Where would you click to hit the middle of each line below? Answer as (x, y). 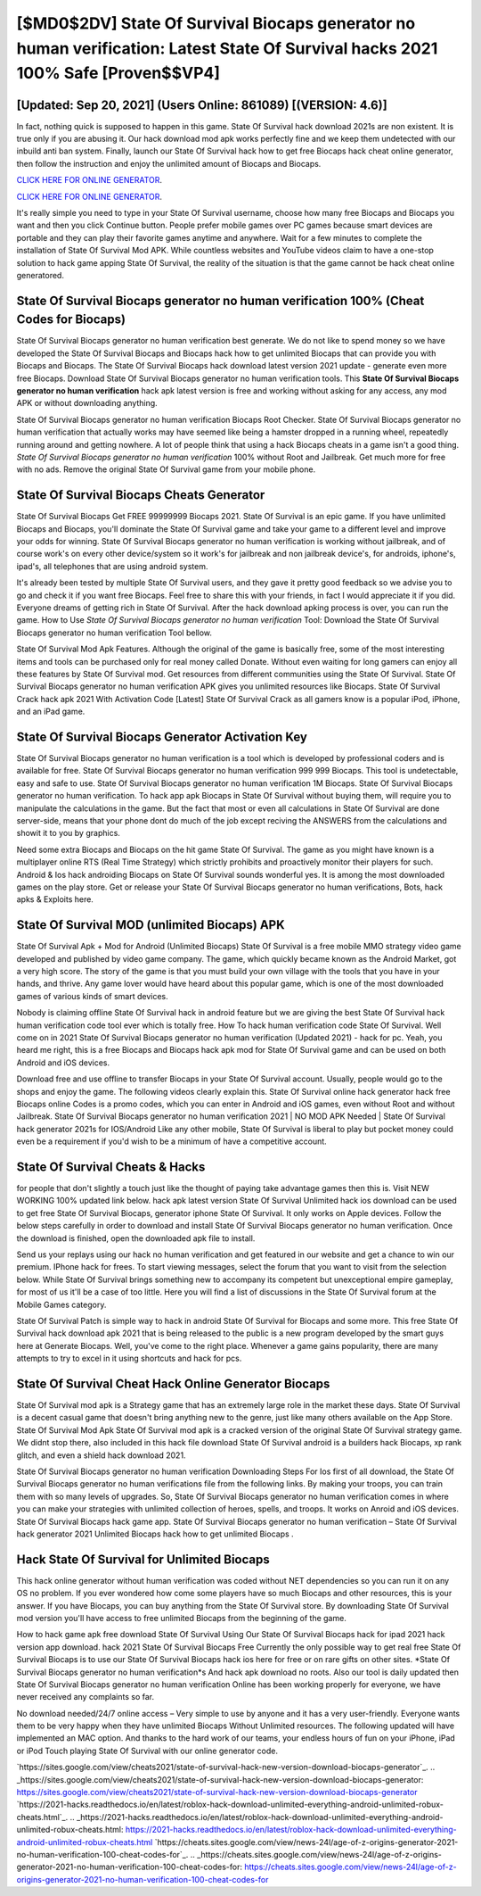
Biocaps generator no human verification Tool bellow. (114, 633)
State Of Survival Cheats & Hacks (111, 1167)
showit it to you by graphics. (68, 833)
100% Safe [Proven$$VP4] (118, 74)
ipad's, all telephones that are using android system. (112, 566)
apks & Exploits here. (55, 899)
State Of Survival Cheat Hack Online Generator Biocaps (173, 1383)
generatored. (40, 275)
